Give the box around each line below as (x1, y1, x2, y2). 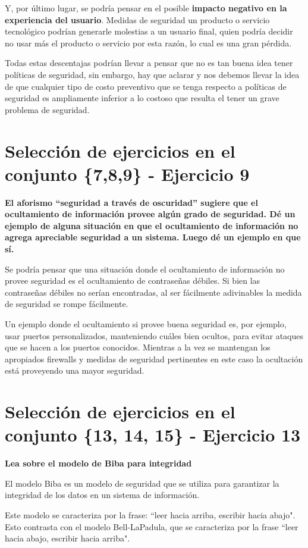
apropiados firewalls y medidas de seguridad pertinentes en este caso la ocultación (5, 352, 303, 365)
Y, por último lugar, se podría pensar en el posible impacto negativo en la (5, 2, 287, 14)
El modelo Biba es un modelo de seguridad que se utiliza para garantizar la (5, 477, 279, 489)
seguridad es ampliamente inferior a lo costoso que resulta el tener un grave (5, 92, 279, 104)
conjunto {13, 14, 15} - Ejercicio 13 (5, 422, 301, 447)
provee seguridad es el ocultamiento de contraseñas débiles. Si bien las (5, 274, 260, 287)
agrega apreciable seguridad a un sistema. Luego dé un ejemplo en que (5, 231, 301, 243)
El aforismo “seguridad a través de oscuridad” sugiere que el (5, 196, 258, 208)
